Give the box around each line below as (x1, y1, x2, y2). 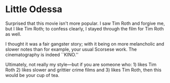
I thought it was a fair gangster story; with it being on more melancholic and (5, 40, 164, 47)
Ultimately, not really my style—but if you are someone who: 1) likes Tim (5, 61, 157, 67)
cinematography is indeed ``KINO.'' (5, 52, 79, 58)
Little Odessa (5, 4, 63, 15)
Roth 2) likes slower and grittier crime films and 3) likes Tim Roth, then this (5, 67, 162, 73)
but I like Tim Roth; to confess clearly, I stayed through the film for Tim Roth (5, 25, 164, 31)
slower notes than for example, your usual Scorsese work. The (5, 46, 137, 52)
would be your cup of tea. (5, 72, 60, 78)
